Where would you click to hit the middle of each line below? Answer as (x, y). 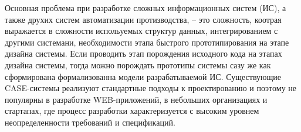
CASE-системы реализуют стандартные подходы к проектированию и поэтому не (151, 88)
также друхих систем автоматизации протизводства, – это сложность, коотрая (143, 19)
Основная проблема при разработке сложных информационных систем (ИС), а (146, 8)
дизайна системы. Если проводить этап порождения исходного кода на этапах (143, 53)
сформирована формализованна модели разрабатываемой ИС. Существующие (143, 76)
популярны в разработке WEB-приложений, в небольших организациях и (136, 99)
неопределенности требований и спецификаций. (90, 122)
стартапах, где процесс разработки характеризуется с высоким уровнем (132, 111)
